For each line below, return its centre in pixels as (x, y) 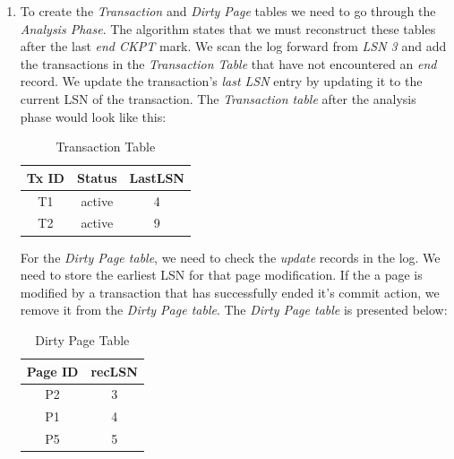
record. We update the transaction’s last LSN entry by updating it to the (221, 81)
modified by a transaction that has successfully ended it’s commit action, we (230, 292)
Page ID (52, 371)
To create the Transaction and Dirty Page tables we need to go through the (228, 11)
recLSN (114, 371)
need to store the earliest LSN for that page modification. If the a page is (221, 275)
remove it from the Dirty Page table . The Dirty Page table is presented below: (234, 310)
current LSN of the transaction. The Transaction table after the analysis (218, 98)
